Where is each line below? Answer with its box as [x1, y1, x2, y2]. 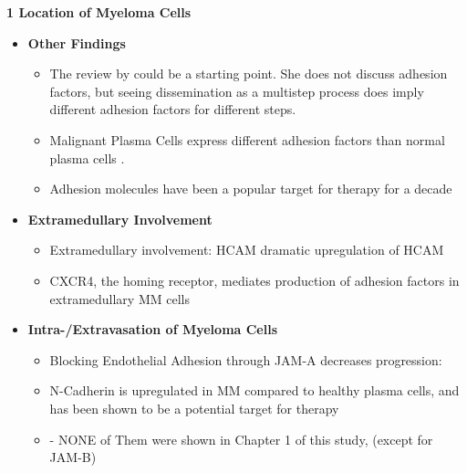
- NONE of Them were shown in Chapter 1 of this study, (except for [49, 429, 433, 448]
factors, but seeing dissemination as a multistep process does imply [49, 81, 424, 100]
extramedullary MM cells [49, 289, 190, 308]
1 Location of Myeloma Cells [6, 3, 192, 21]
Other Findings [27, 33, 126, 52]
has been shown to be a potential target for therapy [49, 398, 339, 417]
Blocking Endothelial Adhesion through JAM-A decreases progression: [49, 350, 442, 369]
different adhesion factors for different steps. [49, 100, 296, 119]
